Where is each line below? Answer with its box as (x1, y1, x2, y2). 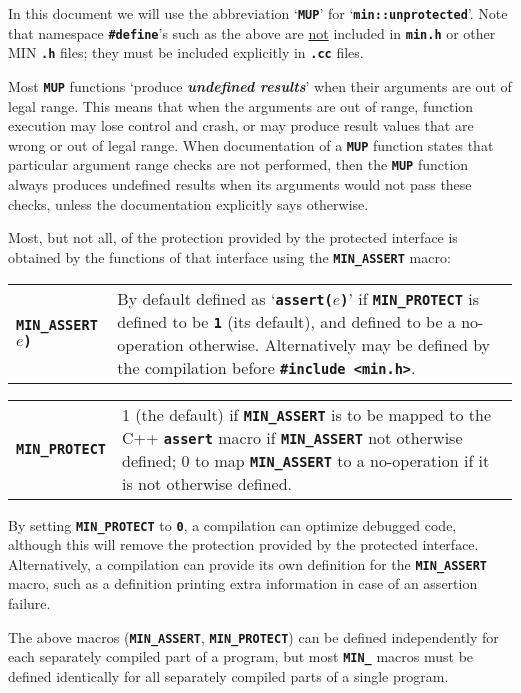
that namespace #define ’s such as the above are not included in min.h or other (8, 22, 496, 43)
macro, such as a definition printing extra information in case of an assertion (8, 573, 478, 594)
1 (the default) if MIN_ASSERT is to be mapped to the (122, 402, 492, 426)
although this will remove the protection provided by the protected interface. (8, 534, 479, 555)
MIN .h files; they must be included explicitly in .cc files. (8, 42, 364, 63)
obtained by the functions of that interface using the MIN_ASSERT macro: (8, 246, 451, 267)
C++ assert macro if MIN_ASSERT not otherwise (122, 425, 463, 449)
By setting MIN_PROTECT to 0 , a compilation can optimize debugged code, (8, 514, 457, 535)
